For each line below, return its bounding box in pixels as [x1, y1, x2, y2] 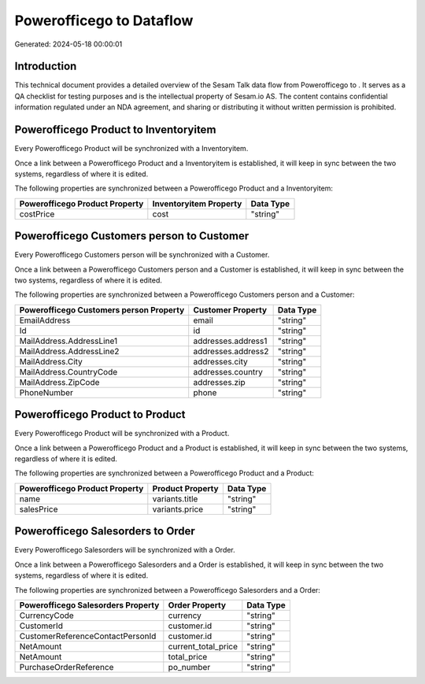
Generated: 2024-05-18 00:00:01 [14, 39, 123, 49]
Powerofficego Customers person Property [19, 304, 185, 315]
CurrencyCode [19, 610, 74, 621]
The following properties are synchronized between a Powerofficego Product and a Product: [14, 468, 315, 478]
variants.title [152, 493, 198, 504]
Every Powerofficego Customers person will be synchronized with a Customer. [14, 250, 270, 260]
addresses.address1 [193, 335, 268, 346]
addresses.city [193, 356, 248, 367]
